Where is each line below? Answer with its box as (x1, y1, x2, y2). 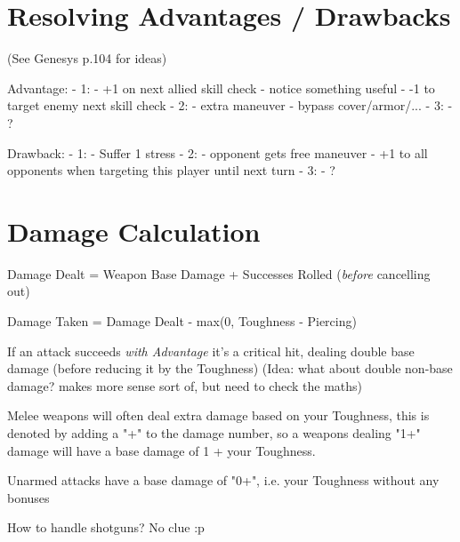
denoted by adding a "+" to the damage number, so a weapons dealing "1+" (7, 423, 421, 442)
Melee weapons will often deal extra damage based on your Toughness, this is (7, 406, 430, 425)
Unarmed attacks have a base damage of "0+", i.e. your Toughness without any (7, 471, 440, 490)
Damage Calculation (7, 212, 261, 249)
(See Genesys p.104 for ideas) (7, 49, 167, 68)
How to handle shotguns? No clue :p (7, 518, 205, 537)
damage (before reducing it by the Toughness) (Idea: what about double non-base (7, 359, 453, 378)
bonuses (7, 488, 50, 506)
